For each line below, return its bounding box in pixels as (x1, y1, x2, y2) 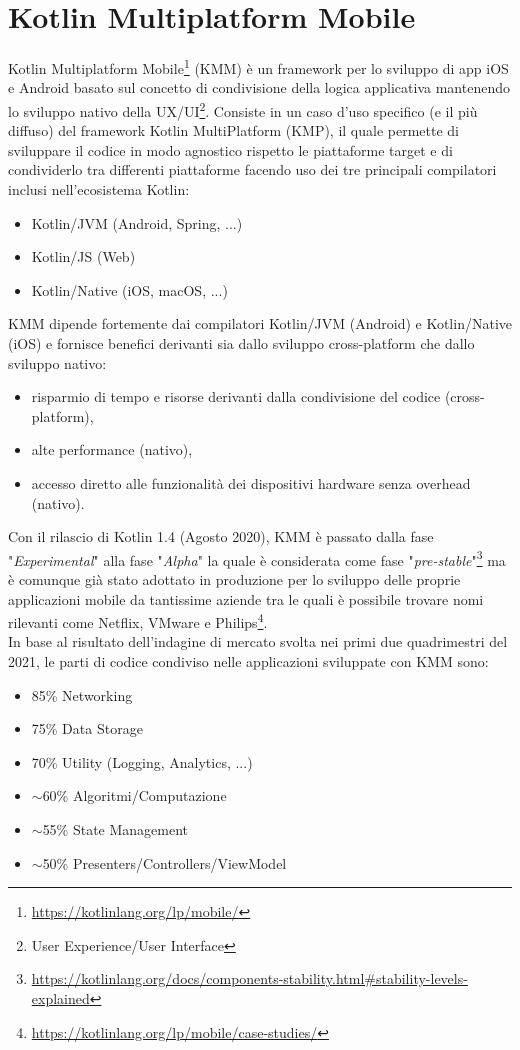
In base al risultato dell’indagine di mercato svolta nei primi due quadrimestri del (8, 631, 508, 652)
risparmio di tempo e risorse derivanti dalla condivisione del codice (31, 386, 441, 407)
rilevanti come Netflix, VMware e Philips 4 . (8, 609, 268, 632)
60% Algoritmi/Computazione (42, 785, 227, 806)
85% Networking (31, 684, 133, 705)
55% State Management (42, 818, 189, 839)
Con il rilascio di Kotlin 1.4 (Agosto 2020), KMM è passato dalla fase (8, 526, 434, 547)
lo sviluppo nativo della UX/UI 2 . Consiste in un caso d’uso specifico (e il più (8, 97, 478, 121)
